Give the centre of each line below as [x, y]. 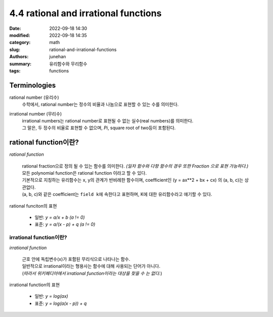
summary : [20, 64]
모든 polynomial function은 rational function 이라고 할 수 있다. [84, 173]
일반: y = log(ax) [51, 296]
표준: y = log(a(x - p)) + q [61, 303]
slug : [15, 49]
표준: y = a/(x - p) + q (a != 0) [65, 224]
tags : [15, 70]
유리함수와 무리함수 [68, 64]
